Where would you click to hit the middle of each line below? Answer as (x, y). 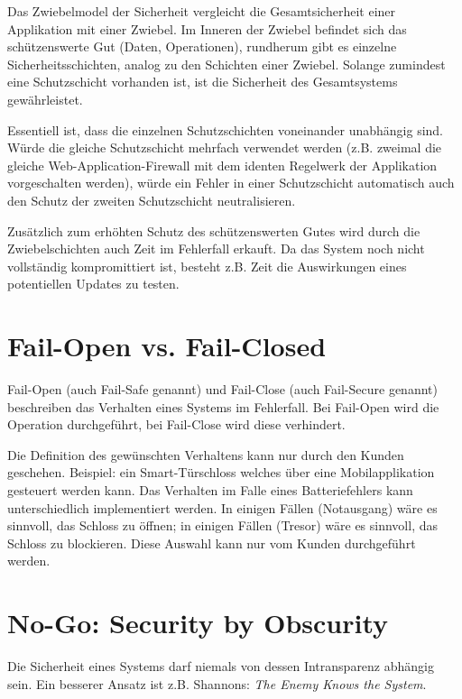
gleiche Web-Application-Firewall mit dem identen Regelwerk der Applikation (222, 165)
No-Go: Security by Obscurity (198, 623)
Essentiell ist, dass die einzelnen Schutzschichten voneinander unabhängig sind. (226, 129)
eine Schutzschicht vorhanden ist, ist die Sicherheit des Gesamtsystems (203, 82)
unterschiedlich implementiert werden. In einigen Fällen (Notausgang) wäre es (222, 507)
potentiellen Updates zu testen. (93, 284)
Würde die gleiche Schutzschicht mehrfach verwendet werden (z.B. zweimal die (225, 147)
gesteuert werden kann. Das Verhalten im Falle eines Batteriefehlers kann (210, 490)
